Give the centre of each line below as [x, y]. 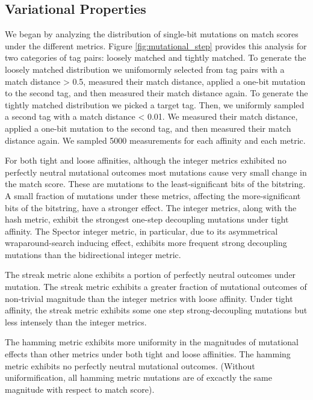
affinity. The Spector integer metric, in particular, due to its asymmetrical [141, 231]
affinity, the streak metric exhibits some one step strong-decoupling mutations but [156, 310]
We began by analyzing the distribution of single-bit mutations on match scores [152, 34]
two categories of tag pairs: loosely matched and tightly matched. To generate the [156, 57]
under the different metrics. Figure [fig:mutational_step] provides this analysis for [156, 45]
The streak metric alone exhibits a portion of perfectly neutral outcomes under [150, 275]
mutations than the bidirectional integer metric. [93, 254]
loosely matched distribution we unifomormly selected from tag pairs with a [145, 69]
